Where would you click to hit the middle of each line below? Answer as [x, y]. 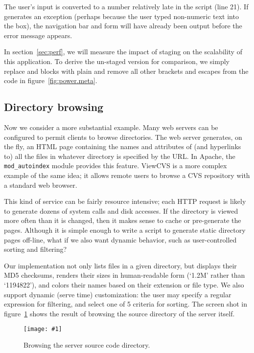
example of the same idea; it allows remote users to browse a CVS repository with [127, 175]
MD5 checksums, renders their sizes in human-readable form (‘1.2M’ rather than [125, 275]
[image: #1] [43, 329]
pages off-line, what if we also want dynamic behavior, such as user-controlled [120, 239]
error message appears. [38, 35]
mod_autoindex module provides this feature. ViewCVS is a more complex [115, 165]
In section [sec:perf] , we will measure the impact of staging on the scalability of [123, 52]
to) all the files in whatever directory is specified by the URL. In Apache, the [120, 156]
